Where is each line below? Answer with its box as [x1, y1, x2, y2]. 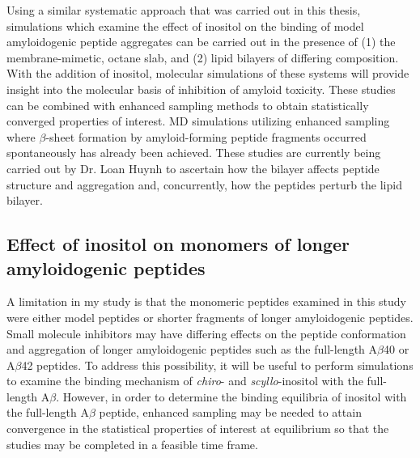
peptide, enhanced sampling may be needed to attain [99, 404, 362, 421]
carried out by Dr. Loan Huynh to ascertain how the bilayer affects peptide [6, 159, 380, 176]
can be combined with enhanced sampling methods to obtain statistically [6, 96, 369, 113]
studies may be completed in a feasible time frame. [6, 435, 258, 452]
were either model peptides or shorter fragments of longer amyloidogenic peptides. [6, 308, 414, 325]
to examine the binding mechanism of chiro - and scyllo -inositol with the [6, 372, 363, 389]
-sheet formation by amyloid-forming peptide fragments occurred [45, 128, 367, 145]
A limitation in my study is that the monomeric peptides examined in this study [6, 293, 406, 310]
